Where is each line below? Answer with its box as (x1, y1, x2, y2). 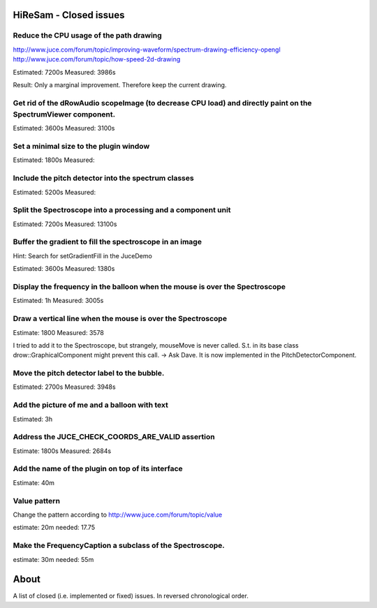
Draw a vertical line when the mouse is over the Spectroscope (13, 314, 227, 324)
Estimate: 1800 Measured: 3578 (13, 328, 104, 336)
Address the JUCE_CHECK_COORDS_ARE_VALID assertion (13, 432, 216, 442)
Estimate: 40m (13, 478, 55, 487)
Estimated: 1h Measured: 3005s (13, 297, 104, 305)
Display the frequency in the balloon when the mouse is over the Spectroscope (13, 281, 286, 291)
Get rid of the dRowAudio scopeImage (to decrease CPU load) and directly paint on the (13, 98, 312, 107)
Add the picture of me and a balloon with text (13, 400, 169, 410)
